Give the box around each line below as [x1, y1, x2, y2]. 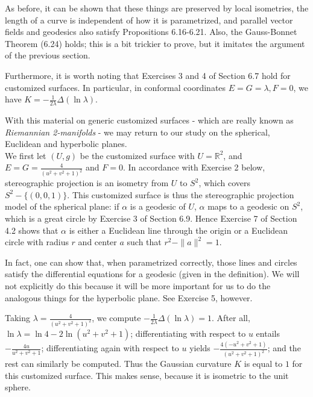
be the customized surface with [80, 149, 195, 161]
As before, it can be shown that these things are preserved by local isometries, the [5, 2, 309, 14]
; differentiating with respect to [130, 327, 246, 340]
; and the [267, 342, 301, 354]
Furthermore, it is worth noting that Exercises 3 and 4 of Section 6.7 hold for [5, 69, 291, 81]
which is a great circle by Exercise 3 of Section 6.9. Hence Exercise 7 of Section [5, 212, 297, 225]
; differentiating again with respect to [41, 342, 179, 354]
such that [127, 236, 162, 248]
